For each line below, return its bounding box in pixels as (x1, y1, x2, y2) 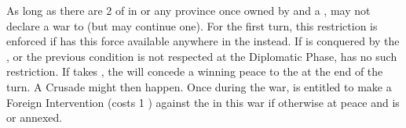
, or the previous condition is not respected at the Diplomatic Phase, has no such (6, 48, 397, 64)
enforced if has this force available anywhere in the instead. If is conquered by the (6, 33, 400, 49)
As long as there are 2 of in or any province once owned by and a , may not (6, 2, 371, 18)
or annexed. (6, 109, 63, 126)
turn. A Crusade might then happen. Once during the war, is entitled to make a (6, 78, 392, 94)
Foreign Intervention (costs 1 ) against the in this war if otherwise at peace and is (6, 94, 400, 110)
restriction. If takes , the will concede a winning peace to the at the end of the (6, 63, 383, 80)
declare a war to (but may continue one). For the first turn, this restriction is (6, 17, 378, 34)
